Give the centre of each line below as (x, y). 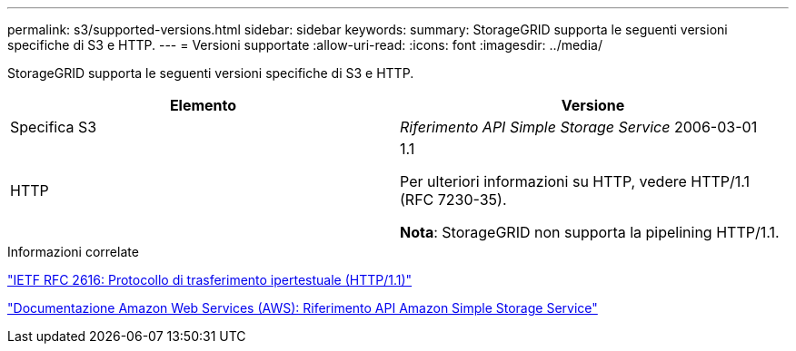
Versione (593, 105)
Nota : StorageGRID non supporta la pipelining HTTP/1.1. (590, 232)
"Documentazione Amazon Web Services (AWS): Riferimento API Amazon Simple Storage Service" (303, 308)
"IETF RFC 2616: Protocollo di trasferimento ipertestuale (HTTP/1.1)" (210, 280)
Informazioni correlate (73, 252)
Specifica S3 (54, 127)
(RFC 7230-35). (453, 200)
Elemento (203, 105)
